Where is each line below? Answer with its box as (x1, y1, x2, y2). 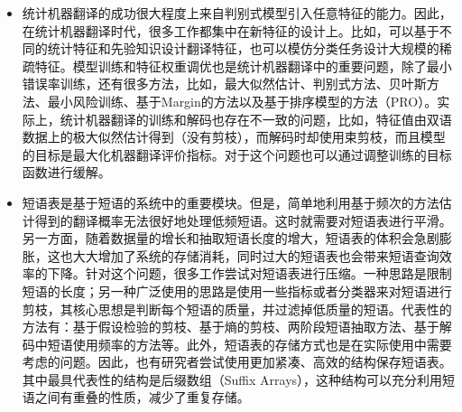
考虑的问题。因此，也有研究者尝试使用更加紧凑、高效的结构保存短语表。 (22, 352, 452, 371)
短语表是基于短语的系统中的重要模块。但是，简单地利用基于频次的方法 (22, 192, 439, 211)
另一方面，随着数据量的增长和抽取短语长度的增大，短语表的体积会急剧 (22, 229, 439, 248)
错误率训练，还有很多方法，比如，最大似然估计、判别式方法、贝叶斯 (22, 74, 427, 93)
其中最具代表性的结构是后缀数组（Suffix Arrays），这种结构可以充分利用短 (22, 370, 456, 389)
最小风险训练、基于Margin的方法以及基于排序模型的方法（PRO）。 (47, 91, 438, 110)
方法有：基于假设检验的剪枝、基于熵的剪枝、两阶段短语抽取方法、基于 (22, 317, 439, 336)
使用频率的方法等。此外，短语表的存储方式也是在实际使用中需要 (72, 334, 452, 353)
